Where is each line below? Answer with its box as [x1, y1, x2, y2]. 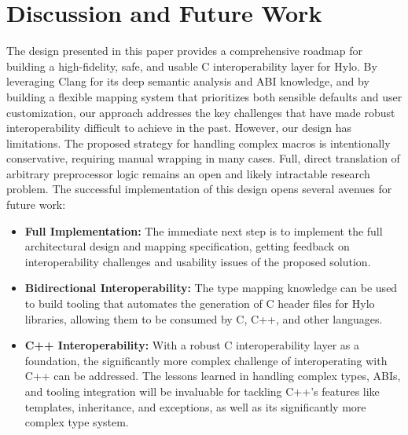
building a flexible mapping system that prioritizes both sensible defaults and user [6, 88, 402, 104]
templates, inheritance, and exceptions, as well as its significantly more [24, 398, 366, 415]
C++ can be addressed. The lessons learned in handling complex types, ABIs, [24, 367, 401, 384]
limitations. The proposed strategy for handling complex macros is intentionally [6, 134, 391, 151]
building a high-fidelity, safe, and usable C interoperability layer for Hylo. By [6, 57, 377, 74]
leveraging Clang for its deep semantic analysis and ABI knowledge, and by [6, 73, 369, 90]
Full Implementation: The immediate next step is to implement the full [24, 222, 383, 239]
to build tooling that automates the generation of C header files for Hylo [24, 295, 375, 312]
